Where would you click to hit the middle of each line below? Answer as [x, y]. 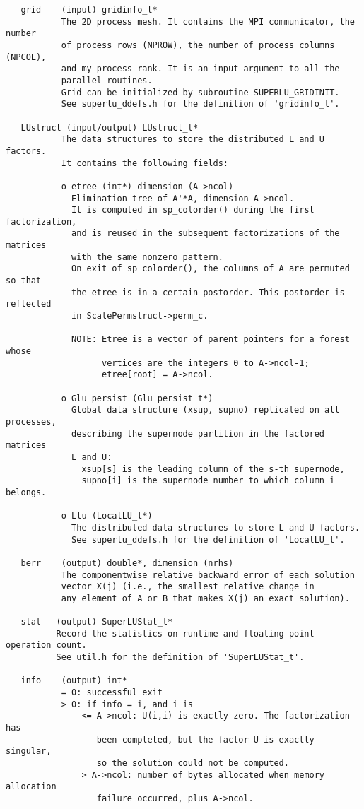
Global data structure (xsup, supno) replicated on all [206, 410]
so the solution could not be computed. [193, 763]
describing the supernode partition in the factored [198, 433]
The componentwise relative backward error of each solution [208, 575]
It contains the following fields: [145, 163]
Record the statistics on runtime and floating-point [185, 633]
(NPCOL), [26, 57]
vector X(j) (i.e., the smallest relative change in [188, 587]
